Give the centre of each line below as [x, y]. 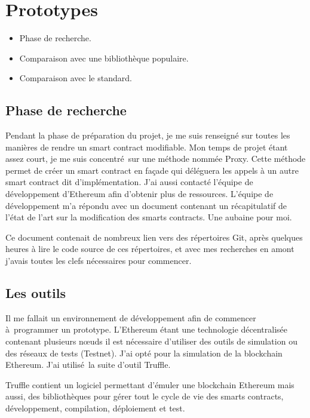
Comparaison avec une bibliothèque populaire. [104, 58]
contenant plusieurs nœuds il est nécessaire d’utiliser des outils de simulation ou [151, 341]
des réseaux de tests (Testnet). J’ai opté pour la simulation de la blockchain [144, 353]
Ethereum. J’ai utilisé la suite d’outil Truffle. [88, 365]
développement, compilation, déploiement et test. [95, 408]
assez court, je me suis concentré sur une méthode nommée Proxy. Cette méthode [156, 159]
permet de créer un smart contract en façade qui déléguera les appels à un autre [152, 170]
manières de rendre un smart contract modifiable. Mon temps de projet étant [147, 147]
